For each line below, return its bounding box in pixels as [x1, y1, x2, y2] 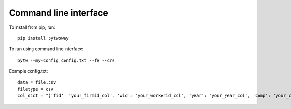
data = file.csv [17, 79, 56, 85]
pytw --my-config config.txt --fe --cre [17, 57, 115, 63]
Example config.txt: [9, 68, 48, 74]
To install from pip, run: [9, 24, 55, 30]
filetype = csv [17, 86, 54, 92]
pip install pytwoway [17, 35, 69, 41]
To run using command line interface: [9, 46, 84, 52]
